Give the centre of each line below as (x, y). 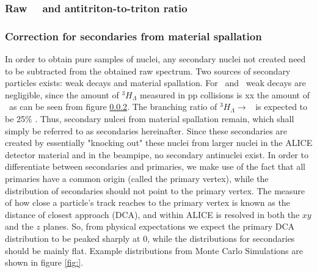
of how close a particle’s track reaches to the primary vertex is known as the (148, 202)
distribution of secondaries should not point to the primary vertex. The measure (155, 190)
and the (19, 226)
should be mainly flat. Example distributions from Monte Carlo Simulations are (154, 250)
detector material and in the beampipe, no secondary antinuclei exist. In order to (157, 154)
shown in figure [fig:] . (44, 262)
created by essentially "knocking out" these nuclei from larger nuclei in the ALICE (159, 143)
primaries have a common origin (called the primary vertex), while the (137, 178)
